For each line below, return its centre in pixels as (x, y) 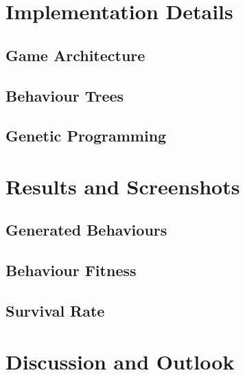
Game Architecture (75, 55)
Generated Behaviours (86, 230)
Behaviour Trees (65, 95)
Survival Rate (55, 311)
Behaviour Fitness (71, 270)
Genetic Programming (86, 136)
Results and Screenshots (123, 186)
